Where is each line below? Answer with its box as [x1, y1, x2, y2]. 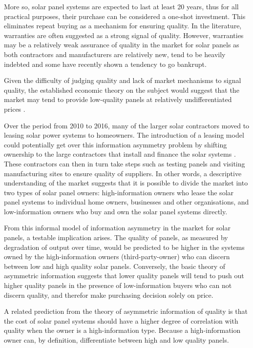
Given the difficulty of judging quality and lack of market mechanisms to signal [4, 75, 241, 85]
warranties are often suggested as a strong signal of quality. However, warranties [4, 30, 244, 40]
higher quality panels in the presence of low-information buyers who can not [4, 280, 232, 290]
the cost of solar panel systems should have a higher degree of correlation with [4, 315, 238, 326]
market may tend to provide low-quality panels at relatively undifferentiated [4, 94, 232, 104]
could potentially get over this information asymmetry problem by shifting [4, 139, 227, 149]
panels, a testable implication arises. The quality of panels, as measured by [4, 232, 228, 243]
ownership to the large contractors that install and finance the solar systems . [4, 149, 236, 159]
